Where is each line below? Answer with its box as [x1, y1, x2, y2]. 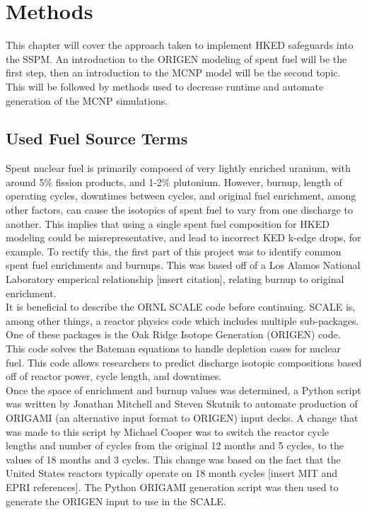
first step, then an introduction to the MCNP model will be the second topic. [6, 65, 341, 80]
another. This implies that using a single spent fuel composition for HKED [6, 216, 330, 231]
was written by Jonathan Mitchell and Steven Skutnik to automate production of [6, 396, 358, 411]
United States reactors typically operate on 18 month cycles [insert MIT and [6, 466, 338, 480]
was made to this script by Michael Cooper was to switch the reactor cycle [6, 424, 330, 439]
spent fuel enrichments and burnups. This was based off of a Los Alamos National [6, 258, 361, 272]
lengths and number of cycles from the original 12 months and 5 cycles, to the [6, 438, 344, 453]
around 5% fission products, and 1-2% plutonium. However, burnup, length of [6, 174, 342, 189]
